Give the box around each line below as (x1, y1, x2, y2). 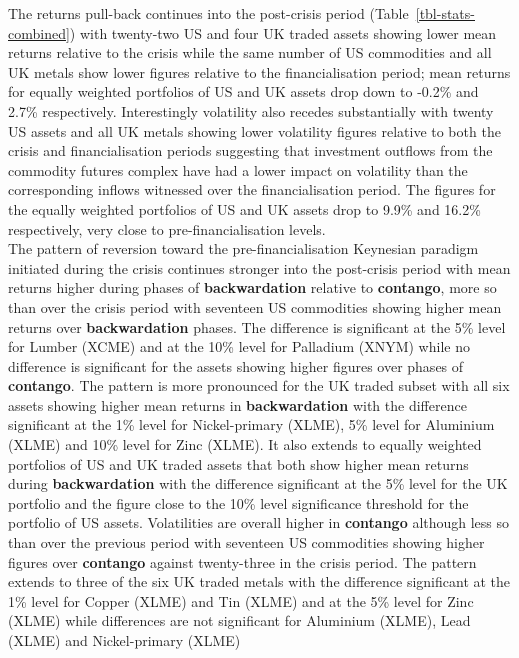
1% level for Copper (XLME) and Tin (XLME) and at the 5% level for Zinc (8, 590, 474, 611)
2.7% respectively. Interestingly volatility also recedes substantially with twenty (8, 100, 494, 121)
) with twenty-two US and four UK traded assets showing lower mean (69, 22, 497, 43)
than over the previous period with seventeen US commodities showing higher (8, 532, 485, 553)
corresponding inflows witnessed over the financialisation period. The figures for (8, 179, 496, 200)
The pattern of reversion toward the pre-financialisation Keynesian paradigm (8, 238, 479, 259)
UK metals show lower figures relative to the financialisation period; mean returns (8, 61, 511, 82)
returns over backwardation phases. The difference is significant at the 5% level (8, 316, 506, 337)
